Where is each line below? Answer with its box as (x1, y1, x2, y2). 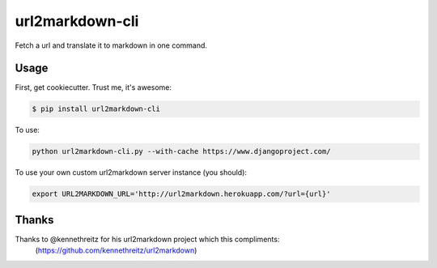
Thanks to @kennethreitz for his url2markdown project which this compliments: (15, 234, 280, 244)
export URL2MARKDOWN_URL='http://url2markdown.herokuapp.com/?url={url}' (32, 189, 331, 198)
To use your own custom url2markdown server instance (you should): (15, 168, 247, 177)
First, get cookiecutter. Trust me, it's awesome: (15, 83, 172, 92)
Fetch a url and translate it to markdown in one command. (15, 40, 208, 50)
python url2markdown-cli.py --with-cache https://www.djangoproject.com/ (32, 147, 331, 156)
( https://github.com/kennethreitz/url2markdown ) (35, 245, 197, 255)
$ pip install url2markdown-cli (32, 104, 161, 113)
